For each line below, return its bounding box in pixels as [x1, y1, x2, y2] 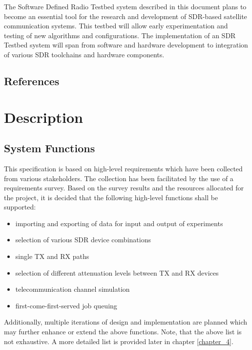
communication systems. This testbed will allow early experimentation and [4, 21, 228, 31]
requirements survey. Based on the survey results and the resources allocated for [4, 183, 244, 193]
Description [4, 107, 84, 127]
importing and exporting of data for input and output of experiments [15, 218, 223, 228]
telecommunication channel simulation [15, 284, 130, 294]
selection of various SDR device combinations [15, 234, 151, 245]
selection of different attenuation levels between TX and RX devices [15, 267, 219, 278]
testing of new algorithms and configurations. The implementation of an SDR [4, 30, 236, 40]
